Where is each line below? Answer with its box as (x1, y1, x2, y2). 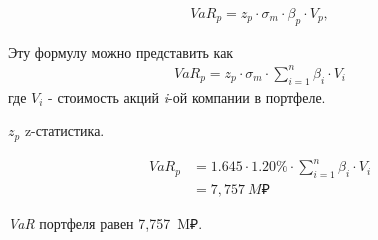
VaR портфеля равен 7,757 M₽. (8, 213, 203, 234)
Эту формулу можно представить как (8, 41, 234, 62)
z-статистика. (24, 120, 105, 141)
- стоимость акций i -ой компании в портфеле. (48, 86, 326, 107)
